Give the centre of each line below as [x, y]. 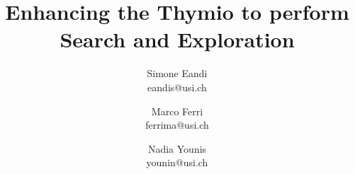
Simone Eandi [177, 73]
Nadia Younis [177, 148]
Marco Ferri [177, 111]
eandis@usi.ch [177, 87]
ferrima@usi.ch [177, 125]
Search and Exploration [177, 39]
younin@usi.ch [177, 162]
